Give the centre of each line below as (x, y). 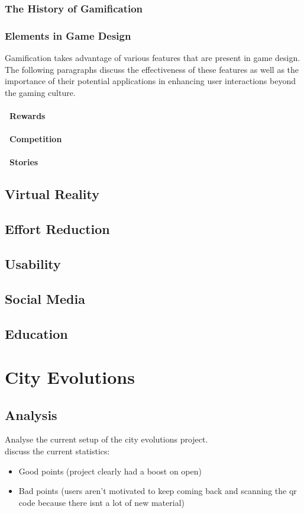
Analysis (31, 414)
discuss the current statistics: (57, 451)
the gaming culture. (40, 92)
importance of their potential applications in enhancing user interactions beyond (150, 81)
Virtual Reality (52, 194)
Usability (33, 263)
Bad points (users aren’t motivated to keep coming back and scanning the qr (158, 491)
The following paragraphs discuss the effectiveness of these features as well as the (152, 69)
